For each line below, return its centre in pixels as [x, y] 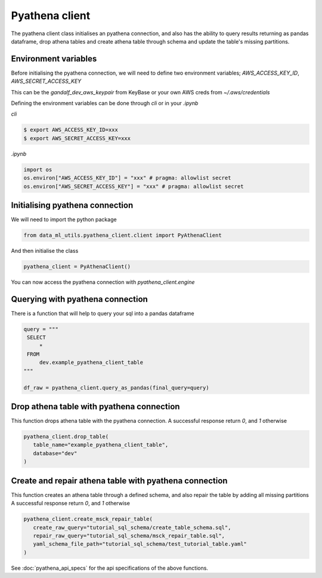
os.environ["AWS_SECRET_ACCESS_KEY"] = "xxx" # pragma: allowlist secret [134, 186]
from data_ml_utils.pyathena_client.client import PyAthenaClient [123, 235]
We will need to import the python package [64, 220]
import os [38, 169]
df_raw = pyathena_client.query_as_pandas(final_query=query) [116, 387]
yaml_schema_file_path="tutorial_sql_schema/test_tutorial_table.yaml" [140, 544]
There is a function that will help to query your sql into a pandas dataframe [103, 313]
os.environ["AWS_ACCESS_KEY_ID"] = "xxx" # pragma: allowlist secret [127, 178]
